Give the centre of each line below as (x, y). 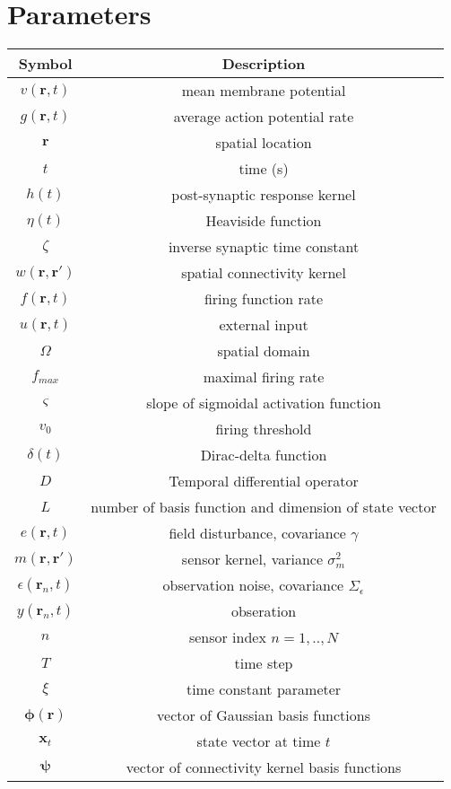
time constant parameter (264, 689)
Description (264, 64)
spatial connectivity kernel (264, 273)
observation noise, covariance (253, 585)
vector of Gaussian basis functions (264, 715)
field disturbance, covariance (257, 533)
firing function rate (264, 299)
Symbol (45, 64)
